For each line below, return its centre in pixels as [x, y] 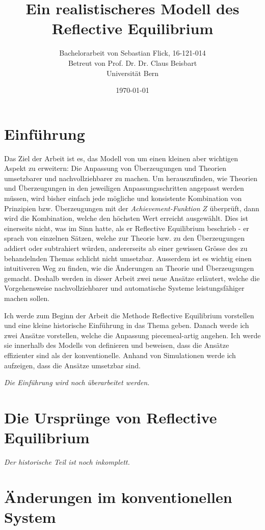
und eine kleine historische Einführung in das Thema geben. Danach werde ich [127, 325]
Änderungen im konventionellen [118, 497]
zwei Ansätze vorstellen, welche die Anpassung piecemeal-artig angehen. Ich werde [132, 335]
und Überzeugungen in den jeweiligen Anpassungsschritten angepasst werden [124, 188]
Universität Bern [132, 73]
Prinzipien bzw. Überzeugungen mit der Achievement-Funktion [102, 208]
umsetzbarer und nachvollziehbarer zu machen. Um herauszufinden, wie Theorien [131, 178]
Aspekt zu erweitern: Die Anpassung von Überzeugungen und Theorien [115, 168]
